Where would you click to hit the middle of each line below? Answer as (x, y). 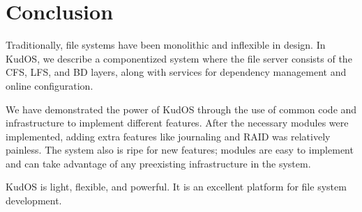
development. (34, 201)
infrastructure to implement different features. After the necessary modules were (177, 123)
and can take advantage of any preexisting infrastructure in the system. (158, 163)
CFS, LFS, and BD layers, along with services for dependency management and (176, 72)
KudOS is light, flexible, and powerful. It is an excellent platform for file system (176, 187)
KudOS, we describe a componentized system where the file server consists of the (179, 58)
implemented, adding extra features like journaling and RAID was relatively (168, 136)
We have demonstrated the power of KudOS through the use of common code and (181, 109)
